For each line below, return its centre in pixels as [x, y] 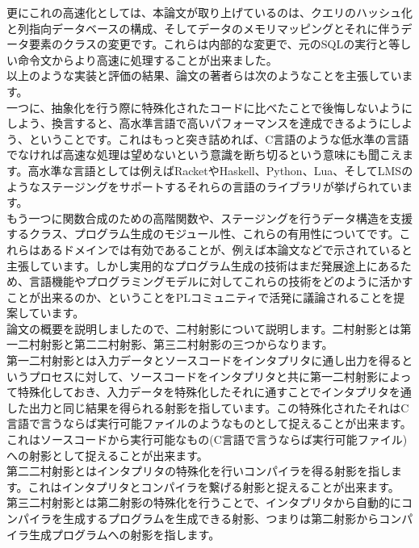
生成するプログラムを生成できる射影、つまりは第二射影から [221, 518]
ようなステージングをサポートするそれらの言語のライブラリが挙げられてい [204, 186]
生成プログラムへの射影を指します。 [124, 534]
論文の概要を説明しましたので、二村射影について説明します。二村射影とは [203, 328]
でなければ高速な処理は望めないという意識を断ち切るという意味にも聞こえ [204, 155]
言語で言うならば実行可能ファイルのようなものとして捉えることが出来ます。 [209, 423]
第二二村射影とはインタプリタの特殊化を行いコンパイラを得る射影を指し [199, 471]
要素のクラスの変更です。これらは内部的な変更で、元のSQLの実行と [209, 44]
